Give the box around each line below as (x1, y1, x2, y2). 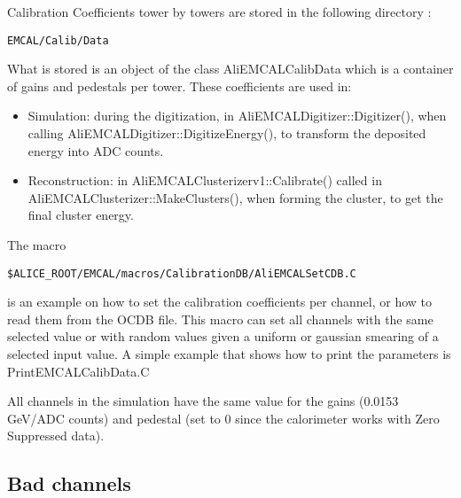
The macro (7, 236, 66, 253)
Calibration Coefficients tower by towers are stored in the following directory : (7, 3, 432, 20)
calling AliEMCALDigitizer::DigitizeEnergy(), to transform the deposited (27, 124, 426, 143)
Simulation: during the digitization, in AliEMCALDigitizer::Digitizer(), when (27, 106, 447, 125)
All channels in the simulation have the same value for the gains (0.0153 (7, 392, 399, 410)
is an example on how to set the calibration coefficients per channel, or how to (7, 292, 433, 311)
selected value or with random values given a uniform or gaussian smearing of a (7, 327, 439, 346)
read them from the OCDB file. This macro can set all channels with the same (7, 309, 434, 328)
